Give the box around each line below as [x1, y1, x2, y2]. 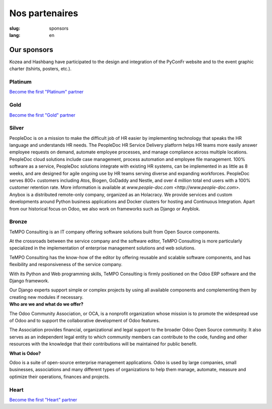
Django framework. [9, 278, 49, 284]
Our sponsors [9, 45, 53, 54]
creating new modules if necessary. [9, 294, 84, 300]
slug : [9, 25, 20, 31]
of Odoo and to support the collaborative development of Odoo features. [9, 318, 160, 323]
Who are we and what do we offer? [9, 301, 84, 308]
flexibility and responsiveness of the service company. [9, 262, 123, 268]
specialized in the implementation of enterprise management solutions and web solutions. [9, 245, 196, 251]
